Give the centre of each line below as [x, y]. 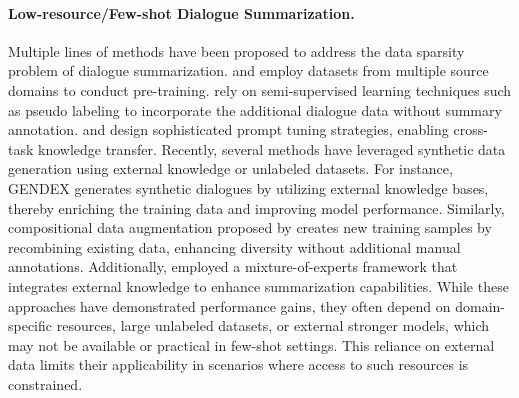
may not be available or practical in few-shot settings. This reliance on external [251, 344]
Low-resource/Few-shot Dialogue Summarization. [181, 12]
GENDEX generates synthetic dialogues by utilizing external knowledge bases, [248, 187]
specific [30, 325]
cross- [470, 129]
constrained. [45, 383]
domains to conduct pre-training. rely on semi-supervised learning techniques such [260, 89]
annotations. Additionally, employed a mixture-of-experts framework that [233, 266]
